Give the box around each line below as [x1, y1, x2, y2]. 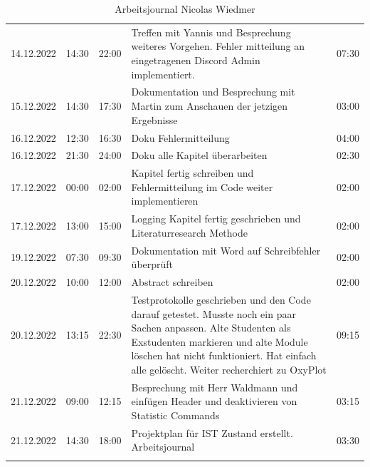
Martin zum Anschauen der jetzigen [131, 98, 288, 113]
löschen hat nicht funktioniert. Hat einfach [131, 348, 317, 363]
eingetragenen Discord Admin [131, 53, 260, 68]
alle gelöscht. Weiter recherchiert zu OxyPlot [131, 361, 327, 376]
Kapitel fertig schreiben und [131, 165, 254, 180]
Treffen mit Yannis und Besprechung [131, 24, 291, 39]
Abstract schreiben [131, 274, 213, 289]
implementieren [131, 193, 199, 208]
